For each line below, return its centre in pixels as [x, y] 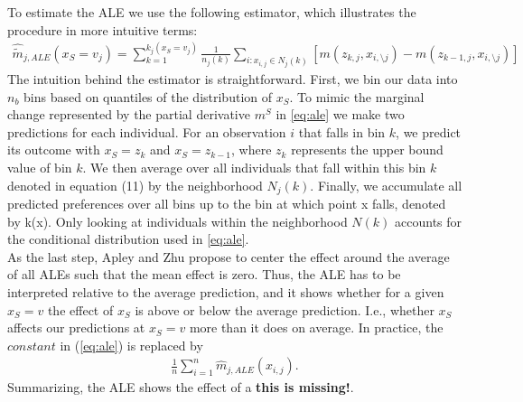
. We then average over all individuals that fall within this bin [254, 168]
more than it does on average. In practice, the [316, 327]
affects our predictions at [76, 327]
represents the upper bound [367, 150]
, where [252, 150]
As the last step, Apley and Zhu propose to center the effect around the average [229, 256]
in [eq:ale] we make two [340, 114]
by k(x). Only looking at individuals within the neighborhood [177, 221]
